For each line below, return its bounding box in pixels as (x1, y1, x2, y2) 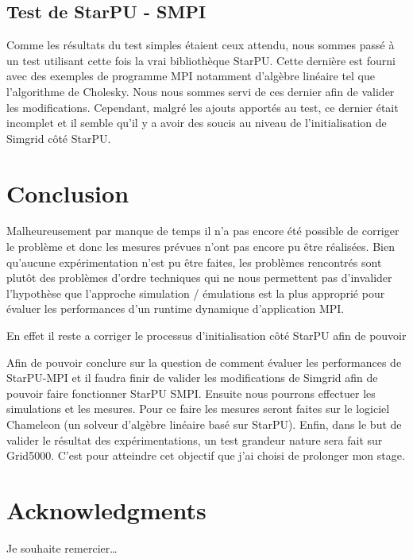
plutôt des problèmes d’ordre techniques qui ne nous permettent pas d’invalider (6, 269, 392, 286)
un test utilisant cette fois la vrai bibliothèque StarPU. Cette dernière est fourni (6, 52, 396, 68)
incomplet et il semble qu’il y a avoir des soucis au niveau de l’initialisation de (6, 114, 387, 131)
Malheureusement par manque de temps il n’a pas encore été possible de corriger (6, 222, 399, 239)
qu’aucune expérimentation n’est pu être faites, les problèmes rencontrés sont (6, 253, 382, 270)
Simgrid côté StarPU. (6, 129, 111, 146)
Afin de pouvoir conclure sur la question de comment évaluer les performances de (6, 353, 402, 370)
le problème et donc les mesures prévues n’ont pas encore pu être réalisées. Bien (6, 238, 395, 255)
